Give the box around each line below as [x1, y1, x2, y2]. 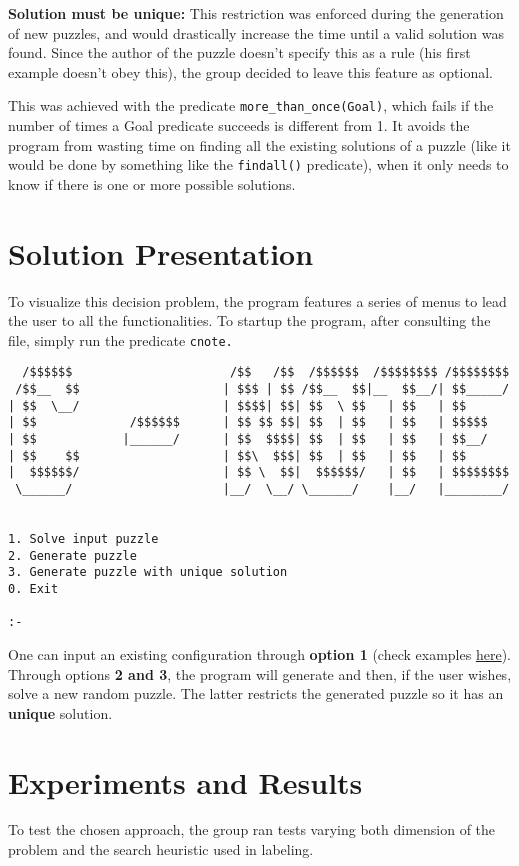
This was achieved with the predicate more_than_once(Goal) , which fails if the [8, 95, 494, 116]
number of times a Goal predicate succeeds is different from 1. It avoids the [8, 115, 470, 136]
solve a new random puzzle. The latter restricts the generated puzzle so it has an [8, 683, 504, 704]
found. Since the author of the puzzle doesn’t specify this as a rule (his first [8, 42, 471, 63]
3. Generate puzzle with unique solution [8, 565, 288, 580]
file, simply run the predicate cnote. [8, 329, 233, 350]
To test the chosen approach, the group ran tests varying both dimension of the [8, 819, 496, 840]
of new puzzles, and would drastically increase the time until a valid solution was [8, 22, 504, 43]
